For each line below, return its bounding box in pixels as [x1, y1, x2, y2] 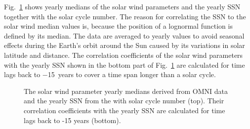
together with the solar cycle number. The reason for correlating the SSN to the [4, 11, 246, 21]
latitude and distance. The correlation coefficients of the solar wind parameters [4, 49, 243, 60]
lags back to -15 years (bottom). [24, 115, 121, 125]
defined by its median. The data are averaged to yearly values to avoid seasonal [4, 30, 245, 41]
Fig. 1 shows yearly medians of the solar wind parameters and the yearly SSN [4, 1, 241, 11]
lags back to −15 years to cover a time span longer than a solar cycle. [4, 69, 216, 80]
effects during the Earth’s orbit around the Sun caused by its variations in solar [4, 40, 245, 50]
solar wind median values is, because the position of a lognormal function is [4, 21, 233, 31]
